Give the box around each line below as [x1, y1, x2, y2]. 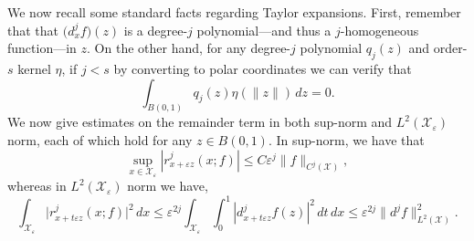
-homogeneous [340, 20, 419, 39]
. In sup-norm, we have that [268, 131, 425, 150]
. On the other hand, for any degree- [87, 38, 291, 58]
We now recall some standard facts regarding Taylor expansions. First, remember [7, 3, 461, 21]
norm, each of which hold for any [7, 131, 193, 150]
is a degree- [123, 20, 188, 39]
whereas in [7, 176, 67, 195]
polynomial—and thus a [196, 20, 332, 39]
